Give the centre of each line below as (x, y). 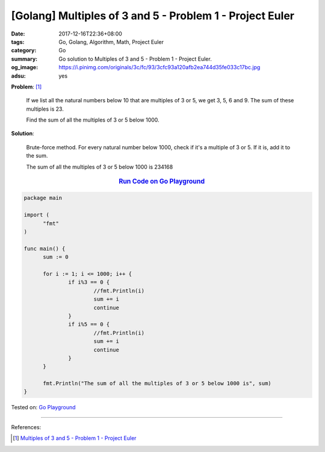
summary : (24, 59)
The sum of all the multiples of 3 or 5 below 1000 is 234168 (100, 167)
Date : (18, 34)
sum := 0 (56, 257)
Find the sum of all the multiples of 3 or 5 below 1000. (93, 120)
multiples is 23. (45, 109)
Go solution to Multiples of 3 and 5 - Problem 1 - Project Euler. (135, 59)
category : (24, 51)
